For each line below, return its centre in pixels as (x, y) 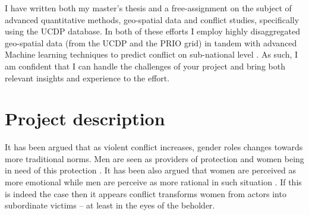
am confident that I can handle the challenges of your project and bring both (145, 66)
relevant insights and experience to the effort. (87, 78)
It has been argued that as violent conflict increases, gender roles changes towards (154, 147)
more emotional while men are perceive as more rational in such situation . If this (153, 182)
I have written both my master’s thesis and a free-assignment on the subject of (148, 8)
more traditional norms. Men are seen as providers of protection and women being (154, 158)
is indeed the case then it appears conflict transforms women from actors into (146, 193)
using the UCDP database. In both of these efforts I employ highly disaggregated (153, 31)
